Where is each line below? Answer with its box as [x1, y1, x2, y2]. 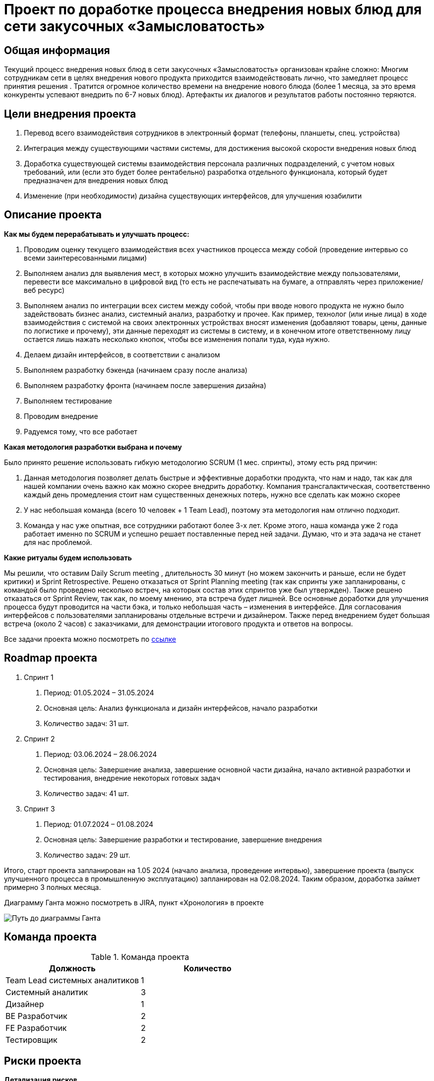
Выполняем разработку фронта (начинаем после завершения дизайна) [24, 381, 266, 390]
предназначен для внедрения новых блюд [24, 176, 168, 185]
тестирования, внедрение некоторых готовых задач [44, 773, 220, 782]
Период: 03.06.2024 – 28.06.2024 [44, 749, 157, 758]
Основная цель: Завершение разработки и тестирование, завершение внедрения [44, 835, 322, 844]
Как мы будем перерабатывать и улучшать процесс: [4, 229, 189, 238]
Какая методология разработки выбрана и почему [4, 442, 182, 451]
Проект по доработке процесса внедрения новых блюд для [4, 1, 422, 18]
